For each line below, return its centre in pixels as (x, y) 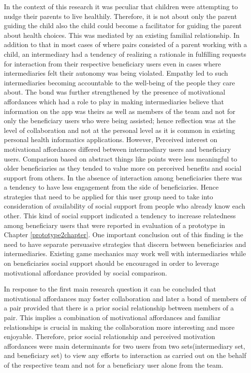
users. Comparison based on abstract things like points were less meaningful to (121, 158)
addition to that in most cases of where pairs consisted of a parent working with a (125, 44)
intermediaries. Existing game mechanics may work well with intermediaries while (125, 253)
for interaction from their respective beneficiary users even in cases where (112, 63)
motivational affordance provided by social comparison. (86, 272)
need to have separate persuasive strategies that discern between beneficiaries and (125, 244)
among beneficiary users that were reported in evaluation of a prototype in (115, 225)
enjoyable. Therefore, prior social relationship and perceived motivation (110, 336)
